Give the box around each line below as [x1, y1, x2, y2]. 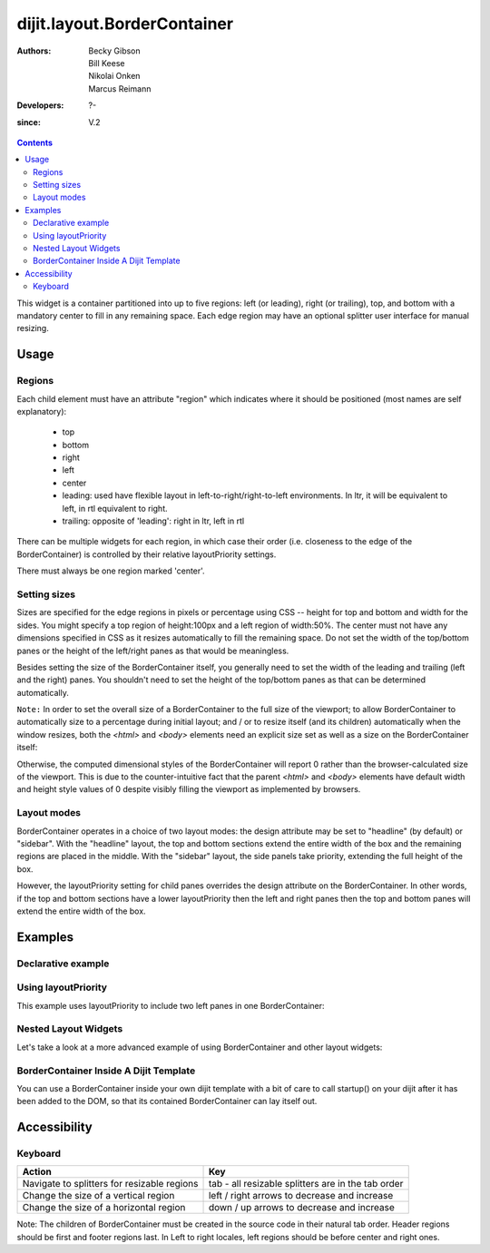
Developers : [16, 100, 64, 111]
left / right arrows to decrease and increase [208, 1189, 394, 1202]
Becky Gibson [88, 45, 141, 56]
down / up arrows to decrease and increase [208, 1201, 395, 1214]
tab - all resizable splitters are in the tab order [208, 1178, 404, 1190]
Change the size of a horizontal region [22, 1201, 186, 1214]
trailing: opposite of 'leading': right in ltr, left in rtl [62, 515, 245, 526]
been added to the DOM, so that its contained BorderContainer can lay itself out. [16, 1096, 318, 1107]
